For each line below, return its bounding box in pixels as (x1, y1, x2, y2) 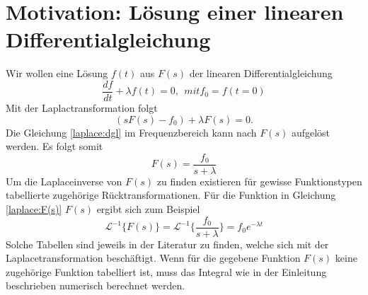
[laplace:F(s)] (6, 202, 62, 216)
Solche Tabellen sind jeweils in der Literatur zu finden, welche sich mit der (6, 236, 329, 251)
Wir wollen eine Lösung (6, 66, 108, 81)
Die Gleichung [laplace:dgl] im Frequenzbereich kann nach (6, 125, 257, 139)
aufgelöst (291, 125, 330, 139)
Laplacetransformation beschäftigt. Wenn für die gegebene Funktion (6, 250, 301, 265)
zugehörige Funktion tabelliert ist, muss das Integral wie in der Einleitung (6, 264, 327, 279)
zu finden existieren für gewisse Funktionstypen (156, 173, 362, 188)
